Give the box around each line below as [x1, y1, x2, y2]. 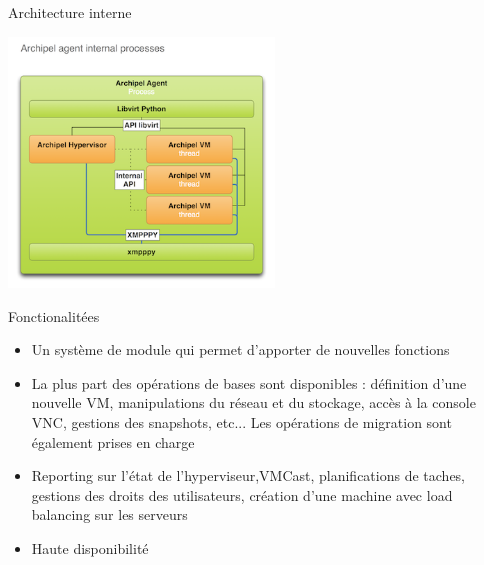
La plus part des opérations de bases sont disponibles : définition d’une [31, 372, 467, 393]
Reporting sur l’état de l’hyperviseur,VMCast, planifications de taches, [31, 465, 466, 486]
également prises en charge [31, 431, 195, 452]
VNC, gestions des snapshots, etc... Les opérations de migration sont [31, 411, 452, 432]
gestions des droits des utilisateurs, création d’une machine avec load [31, 484, 453, 505]
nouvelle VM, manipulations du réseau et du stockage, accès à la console [31, 392, 476, 413]
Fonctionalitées [8, 305, 100, 326]
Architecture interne [8, 2, 132, 22]
